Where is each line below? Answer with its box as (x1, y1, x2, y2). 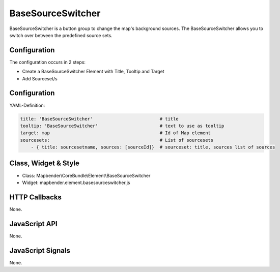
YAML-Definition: (9, 102, 45, 108)
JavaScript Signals (9, 246, 71, 255)
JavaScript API (9, 219, 58, 228)
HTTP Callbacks (9, 193, 62, 201)
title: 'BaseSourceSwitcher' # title (20, 116, 179, 122)
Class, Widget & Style (9, 159, 80, 168)
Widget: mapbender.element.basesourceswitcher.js (22, 179, 130, 186)
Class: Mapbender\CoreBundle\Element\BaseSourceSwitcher (22, 172, 151, 178)
